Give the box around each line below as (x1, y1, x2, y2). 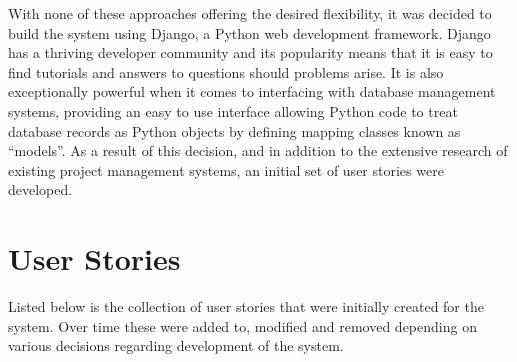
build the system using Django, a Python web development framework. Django (8, 22, 491, 43)
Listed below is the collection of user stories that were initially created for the (8, 296, 484, 317)
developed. (8, 179, 73, 200)
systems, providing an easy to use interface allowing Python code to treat (8, 100, 458, 121)
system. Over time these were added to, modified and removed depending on (8, 315, 477, 336)
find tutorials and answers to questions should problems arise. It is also (8, 61, 444, 82)
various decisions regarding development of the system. (8, 335, 344, 356)
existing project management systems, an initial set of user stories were (8, 159, 444, 180)
